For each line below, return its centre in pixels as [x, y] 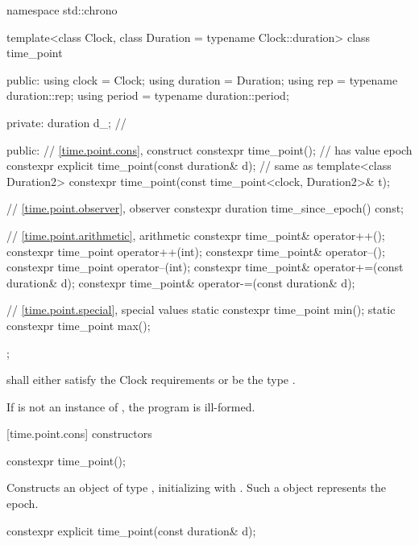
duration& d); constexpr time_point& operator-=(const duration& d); [181, 282]
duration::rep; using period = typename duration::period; [148, 95]
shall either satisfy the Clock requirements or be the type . [151, 380]
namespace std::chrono [62, 10]
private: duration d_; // [66, 122]
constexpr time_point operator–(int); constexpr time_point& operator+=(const [205, 267]
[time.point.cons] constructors [79, 434]
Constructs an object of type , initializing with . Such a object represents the [196, 487]
